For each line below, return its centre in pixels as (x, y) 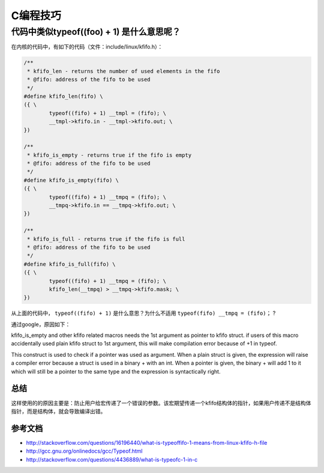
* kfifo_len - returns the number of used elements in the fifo (124, 71)
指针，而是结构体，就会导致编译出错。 (58, 411)
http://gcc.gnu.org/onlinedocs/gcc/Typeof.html (84, 451)
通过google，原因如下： (41, 324)
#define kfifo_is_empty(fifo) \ (71, 180)
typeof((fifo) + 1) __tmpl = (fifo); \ (107, 113)
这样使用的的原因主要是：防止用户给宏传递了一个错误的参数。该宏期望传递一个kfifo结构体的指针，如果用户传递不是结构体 (161, 403)
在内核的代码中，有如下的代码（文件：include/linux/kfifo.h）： (87, 47)
